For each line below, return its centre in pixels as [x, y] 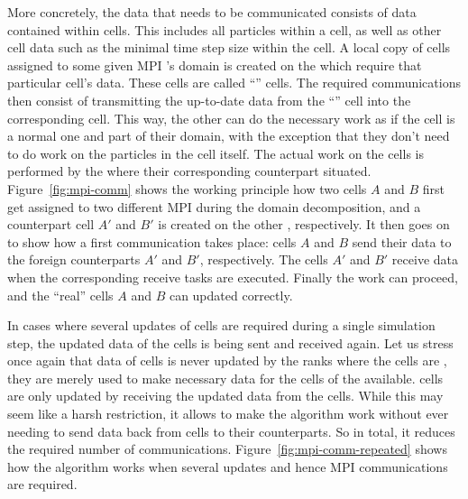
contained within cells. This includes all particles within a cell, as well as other [225, 29]
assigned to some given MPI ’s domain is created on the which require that [215, 65]
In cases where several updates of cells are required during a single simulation [221, 325]
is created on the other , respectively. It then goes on [304, 224]
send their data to [402, 241]
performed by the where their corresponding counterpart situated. [189, 171]
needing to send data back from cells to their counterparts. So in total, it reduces [231, 431]
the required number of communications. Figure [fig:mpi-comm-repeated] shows [227, 449]
